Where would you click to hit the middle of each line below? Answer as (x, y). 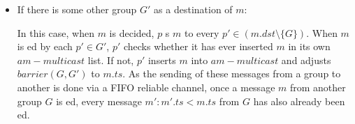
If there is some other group (77, 9)
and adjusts (306, 60)
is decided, (132, 32)
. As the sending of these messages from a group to (232, 73)
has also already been (299, 101)
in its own (309, 46)
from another (318, 87)
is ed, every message (99, 101)
